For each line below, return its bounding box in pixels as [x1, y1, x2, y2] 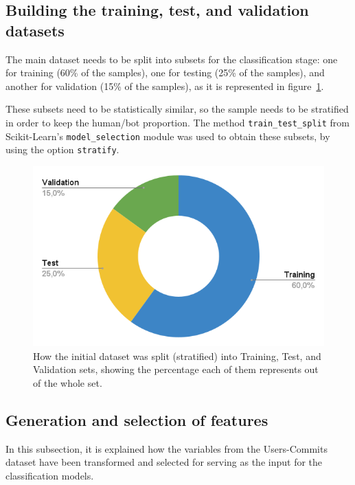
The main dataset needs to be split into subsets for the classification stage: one [5, 52, 338, 66]
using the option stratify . [5, 142, 119, 157]
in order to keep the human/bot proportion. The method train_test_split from [5, 115, 350, 129]
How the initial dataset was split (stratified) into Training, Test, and [33, 348, 321, 363]
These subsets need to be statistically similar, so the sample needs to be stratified [5, 102, 349, 116]
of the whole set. [33, 375, 102, 390]
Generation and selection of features [5, 409, 268, 430]
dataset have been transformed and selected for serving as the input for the [5, 455, 323, 469]
